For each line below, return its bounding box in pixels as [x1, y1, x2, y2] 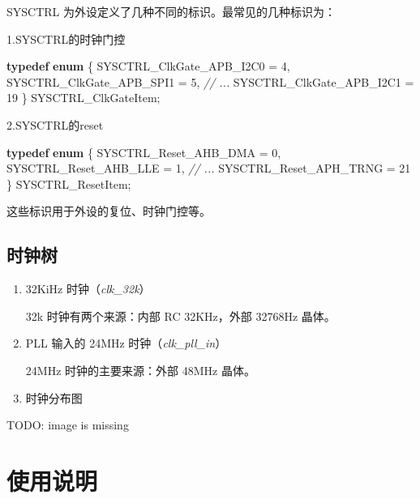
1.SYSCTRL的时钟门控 [6, 30, 126, 47]
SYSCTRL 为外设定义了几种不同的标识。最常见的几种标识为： [6, 3, 336, 19]
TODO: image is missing [6, 416, 129, 433]
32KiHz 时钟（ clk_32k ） [25, 280, 151, 297]
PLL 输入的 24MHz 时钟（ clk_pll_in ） [25, 335, 227, 352]
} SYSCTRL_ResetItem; [6, 175, 131, 192]
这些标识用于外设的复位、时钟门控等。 [6, 203, 211, 220]
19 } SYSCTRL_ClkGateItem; [6, 89, 161, 106]
